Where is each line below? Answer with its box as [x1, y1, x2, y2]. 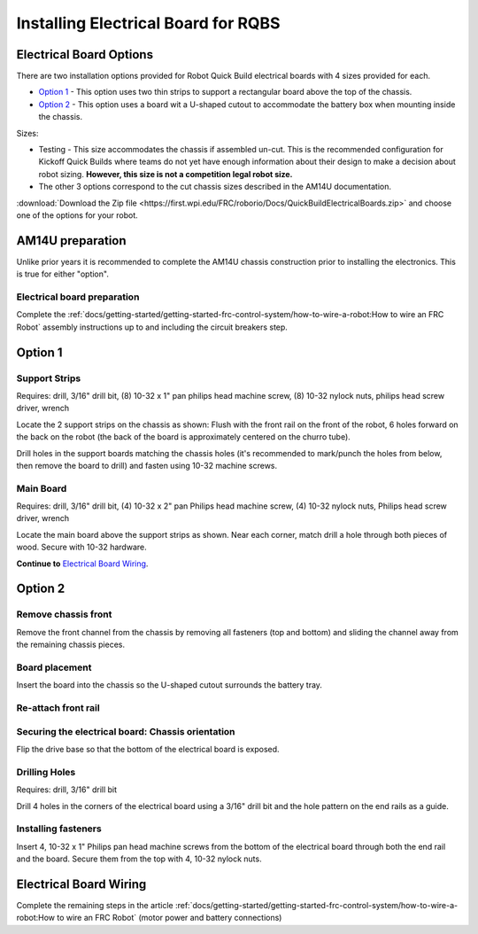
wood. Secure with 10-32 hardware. [16, 541, 147, 553]
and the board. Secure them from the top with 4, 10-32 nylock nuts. [16, 853, 262, 864]
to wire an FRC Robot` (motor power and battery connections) [56, 913, 282, 923]
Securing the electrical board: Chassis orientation [16, 725, 235, 737]
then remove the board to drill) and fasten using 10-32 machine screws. [16, 460, 278, 471]
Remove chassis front [16, 608, 112, 620]
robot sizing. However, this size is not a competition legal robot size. [38, 168, 293, 179]
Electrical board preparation [16, 291, 140, 303]
